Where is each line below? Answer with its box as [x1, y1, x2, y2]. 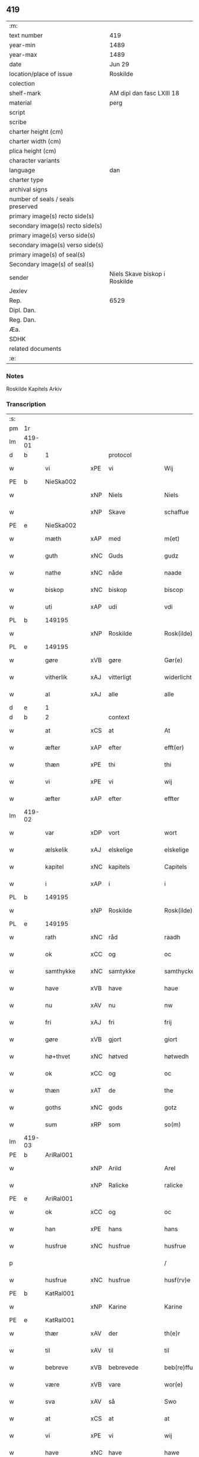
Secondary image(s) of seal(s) [9, 260, 94, 268]
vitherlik [45, 673, 68, 681]
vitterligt [108, 673, 131, 681]
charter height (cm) [9, 127, 63, 136]
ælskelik [45, 846, 68, 854]
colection [9, 79, 36, 88]
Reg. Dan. [9, 315, 37, 324]
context [108, 713, 130, 722]
